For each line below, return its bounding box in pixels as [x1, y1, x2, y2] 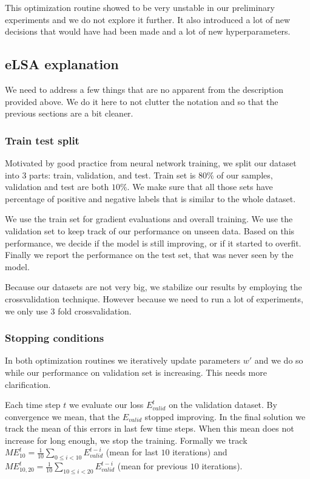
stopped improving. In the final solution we [144, 410, 306, 423]
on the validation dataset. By [169, 398, 277, 411]
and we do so [254, 354, 303, 367]
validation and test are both [5, 180, 109, 193]
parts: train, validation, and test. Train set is [29, 168, 196, 181]
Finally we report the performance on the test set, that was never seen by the [5, 248, 294, 261]
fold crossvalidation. [58, 304, 132, 317]
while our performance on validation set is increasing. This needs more [5, 365, 267, 378]
